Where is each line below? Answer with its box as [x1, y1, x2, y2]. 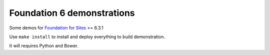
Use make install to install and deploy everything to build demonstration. [9, 34, 165, 40]
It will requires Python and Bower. [9, 43, 78, 49]
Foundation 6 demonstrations [9, 7, 135, 18]
